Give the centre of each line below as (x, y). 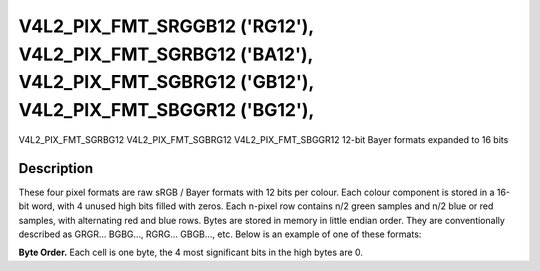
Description (56, 168)
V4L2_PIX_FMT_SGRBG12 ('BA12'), (166, 54)
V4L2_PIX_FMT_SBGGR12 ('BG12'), (166, 110)
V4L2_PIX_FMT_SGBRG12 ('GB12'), (166, 82)
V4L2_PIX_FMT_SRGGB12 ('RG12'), (166, 26)
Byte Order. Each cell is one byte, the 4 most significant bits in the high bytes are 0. (191, 252)
